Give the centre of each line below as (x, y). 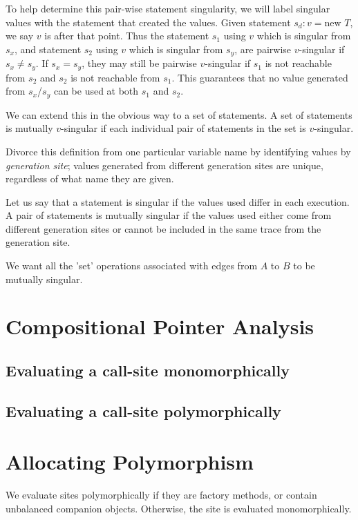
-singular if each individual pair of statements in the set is (183, 128)
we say (20, 36)
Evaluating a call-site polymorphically (143, 411)
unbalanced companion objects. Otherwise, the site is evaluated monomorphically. (179, 508)
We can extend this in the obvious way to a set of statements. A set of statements (179, 114)
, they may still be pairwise (139, 63)
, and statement (48, 49)
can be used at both (96, 91)
